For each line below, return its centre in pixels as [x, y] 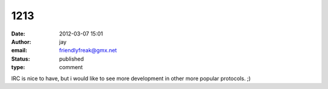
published [72, 59]
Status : [21, 59]
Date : [18, 34]
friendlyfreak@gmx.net [88, 51]
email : [19, 51]
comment [71, 67]
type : [18, 67]
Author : [21, 41]
